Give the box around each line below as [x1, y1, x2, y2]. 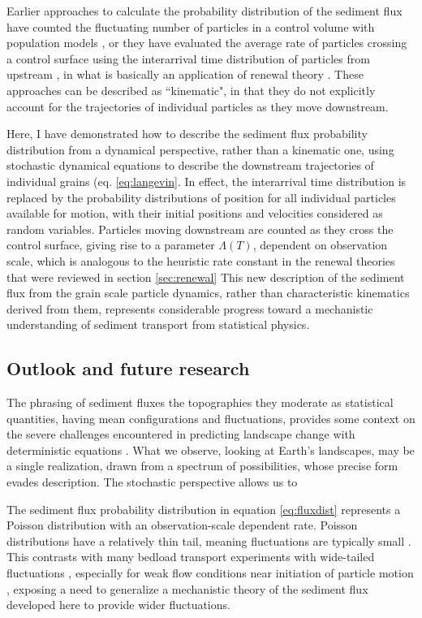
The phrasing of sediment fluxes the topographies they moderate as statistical [6, 394, 394, 411]
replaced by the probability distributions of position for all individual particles [6, 188, 396, 205]
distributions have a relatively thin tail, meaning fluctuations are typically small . [6, 532, 411, 549]
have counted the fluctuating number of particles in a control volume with [6, 18, 375, 35]
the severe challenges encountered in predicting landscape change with [6, 426, 355, 443]
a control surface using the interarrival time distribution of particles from [6, 50, 370, 67]
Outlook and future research [6, 356, 250, 381]
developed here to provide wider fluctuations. [6, 596, 230, 613]
